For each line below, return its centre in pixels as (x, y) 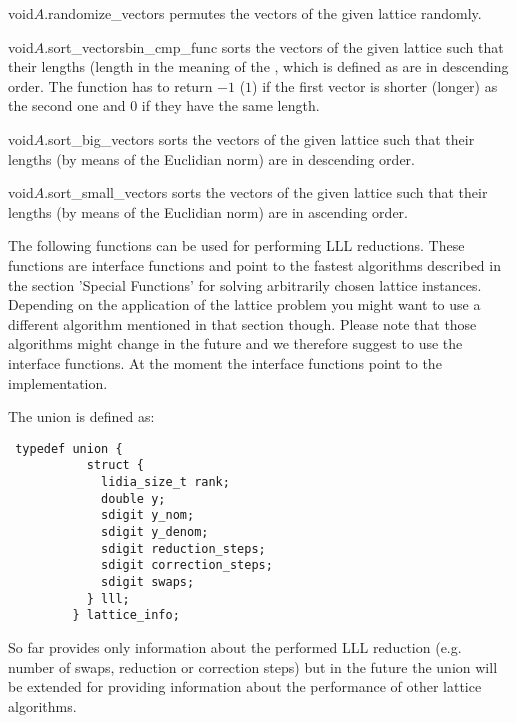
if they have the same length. (230, 105)
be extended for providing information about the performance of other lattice (245, 686)
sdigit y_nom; (148, 515)
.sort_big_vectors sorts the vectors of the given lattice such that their (259, 138)
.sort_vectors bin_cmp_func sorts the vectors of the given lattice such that (274, 46)
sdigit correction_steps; (187, 565)
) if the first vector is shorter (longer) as (375, 85)
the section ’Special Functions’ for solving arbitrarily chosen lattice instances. (245, 284)
